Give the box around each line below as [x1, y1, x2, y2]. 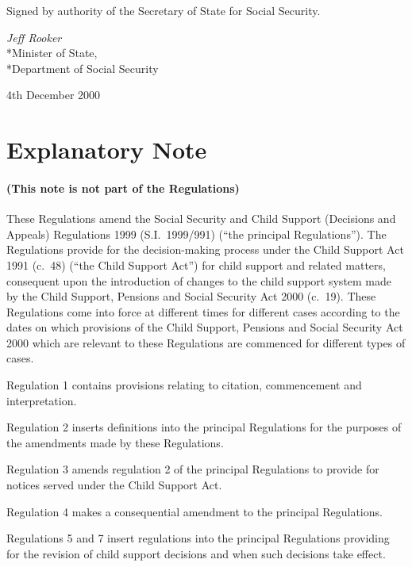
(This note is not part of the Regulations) [6, 179, 240, 196]
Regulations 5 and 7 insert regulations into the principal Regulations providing [6, 530, 390, 546]
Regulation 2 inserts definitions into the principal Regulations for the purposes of [6, 419, 402, 435]
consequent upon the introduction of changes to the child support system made [6, 272, 392, 289]
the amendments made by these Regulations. [6, 434, 224, 450]
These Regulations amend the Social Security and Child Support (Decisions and [6, 210, 396, 227]
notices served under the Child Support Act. [6, 477, 222, 493]
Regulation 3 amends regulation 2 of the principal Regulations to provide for [6, 461, 379, 477]
